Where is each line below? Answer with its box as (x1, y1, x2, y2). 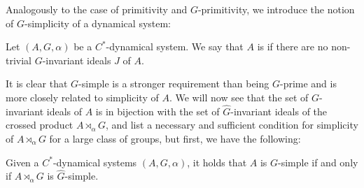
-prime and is (279, 76, 337, 91)
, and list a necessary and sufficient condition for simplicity (105, 117, 358, 132)
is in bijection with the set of (95, 103, 220, 118)
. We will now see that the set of (169, 89, 309, 104)
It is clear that (6, 76, 68, 91)
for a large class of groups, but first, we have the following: (49, 131, 301, 145)
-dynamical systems (52, 154, 137, 169)
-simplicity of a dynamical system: (24, 15, 171, 30)
